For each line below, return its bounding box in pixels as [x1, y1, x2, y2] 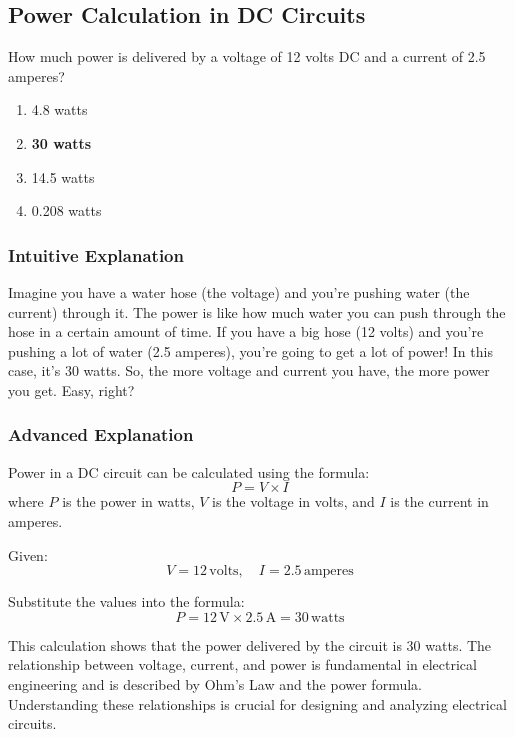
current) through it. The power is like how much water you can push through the [8, 301, 506, 322]
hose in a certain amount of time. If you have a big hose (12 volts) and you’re [8, 321, 484, 342]
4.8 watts [31, 99, 88, 120]
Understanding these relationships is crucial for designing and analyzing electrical [8, 693, 507, 714]
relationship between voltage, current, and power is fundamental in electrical [8, 654, 477, 675]
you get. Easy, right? [8, 379, 135, 400]
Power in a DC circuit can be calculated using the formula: [8, 461, 370, 482]
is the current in [390, 491, 489, 512]
